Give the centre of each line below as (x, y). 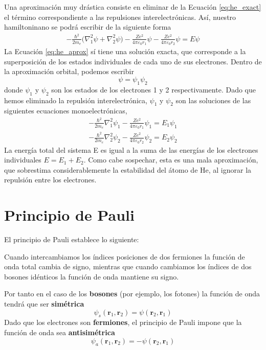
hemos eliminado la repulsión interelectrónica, (76, 100)
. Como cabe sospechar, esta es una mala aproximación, (171, 160)
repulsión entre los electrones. (50, 180)
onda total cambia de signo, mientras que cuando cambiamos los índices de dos (128, 266)
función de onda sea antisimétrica (60, 332)
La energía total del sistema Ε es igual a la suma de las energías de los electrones (131, 149)
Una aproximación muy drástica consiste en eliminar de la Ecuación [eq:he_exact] (133, 7)
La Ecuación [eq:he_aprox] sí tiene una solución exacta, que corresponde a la (125, 51)
